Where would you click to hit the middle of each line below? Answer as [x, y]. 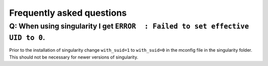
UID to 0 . [27, 37]
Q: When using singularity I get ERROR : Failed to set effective [129, 26]
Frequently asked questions [68, 13]
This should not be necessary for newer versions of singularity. [74, 57]
